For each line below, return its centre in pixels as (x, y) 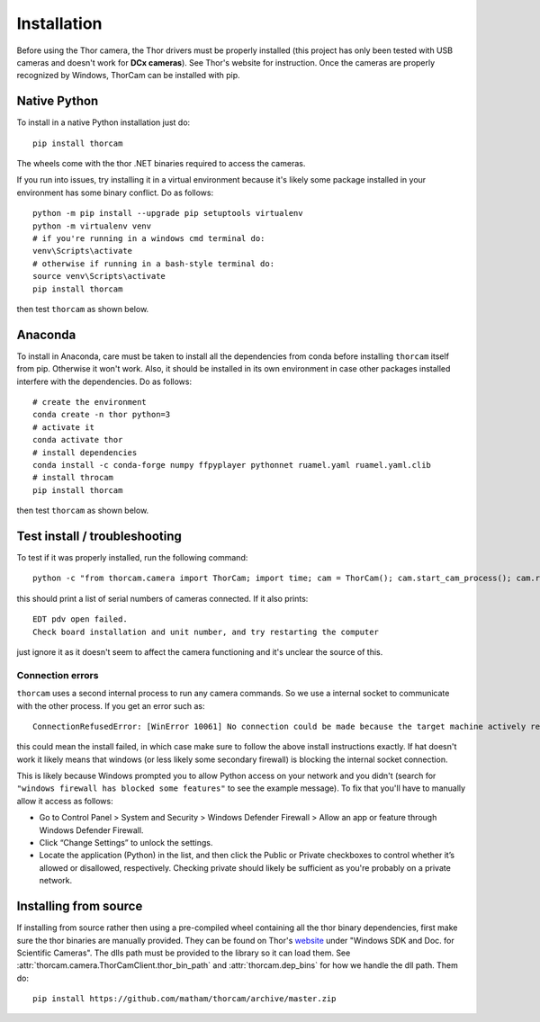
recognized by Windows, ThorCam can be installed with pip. (128, 76)
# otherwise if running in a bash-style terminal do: (153, 264)
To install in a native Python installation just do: (103, 122)
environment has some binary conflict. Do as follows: (115, 193)
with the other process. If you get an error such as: (111, 705)
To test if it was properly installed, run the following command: (132, 558)
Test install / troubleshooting (99, 536)
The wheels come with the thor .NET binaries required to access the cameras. (161, 164)
